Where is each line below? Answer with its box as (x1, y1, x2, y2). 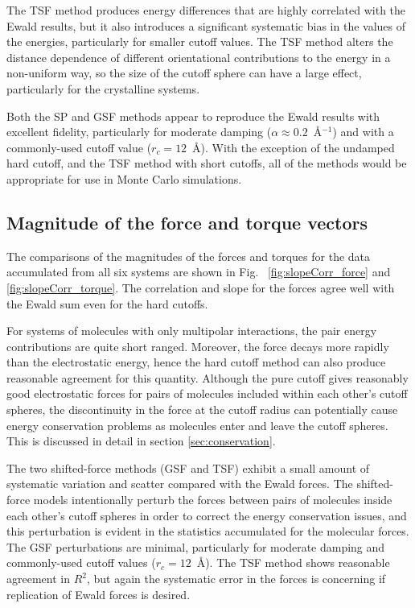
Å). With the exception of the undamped (192, 139, 395, 155)
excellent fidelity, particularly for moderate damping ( (6, 123, 272, 140)
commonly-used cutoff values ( (6, 554, 156, 571)
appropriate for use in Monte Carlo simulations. (6, 170, 242, 187)
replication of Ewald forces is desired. (6, 585, 191, 602)
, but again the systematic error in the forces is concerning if (86, 570, 386, 587)
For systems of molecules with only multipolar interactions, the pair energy (6, 322, 377, 339)
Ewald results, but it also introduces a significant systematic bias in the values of (6, 17, 406, 34)
